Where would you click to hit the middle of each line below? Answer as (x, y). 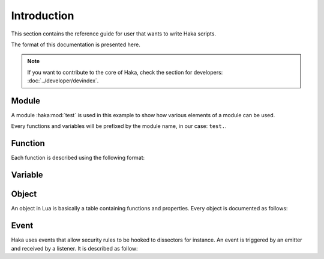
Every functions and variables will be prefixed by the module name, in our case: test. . (119, 126)
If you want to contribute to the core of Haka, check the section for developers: (125, 72)
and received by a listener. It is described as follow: (74, 248)
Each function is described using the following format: (78, 158)
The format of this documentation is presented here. (76, 44)
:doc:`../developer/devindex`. (63, 81)
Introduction (43, 16)
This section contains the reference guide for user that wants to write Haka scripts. (113, 34)
